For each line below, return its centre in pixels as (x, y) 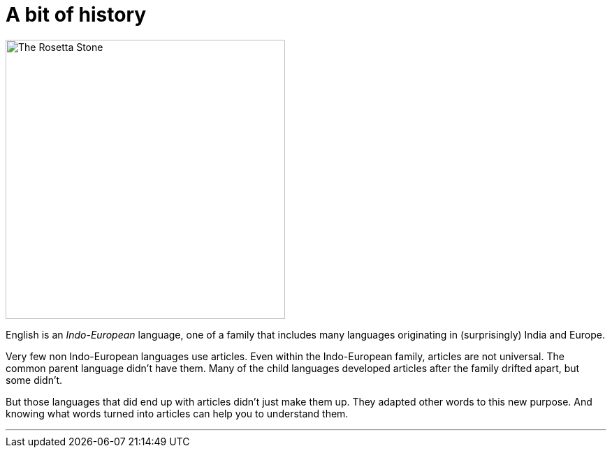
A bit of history (76, 15)
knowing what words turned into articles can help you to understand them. (177, 413)
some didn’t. (34, 380)
